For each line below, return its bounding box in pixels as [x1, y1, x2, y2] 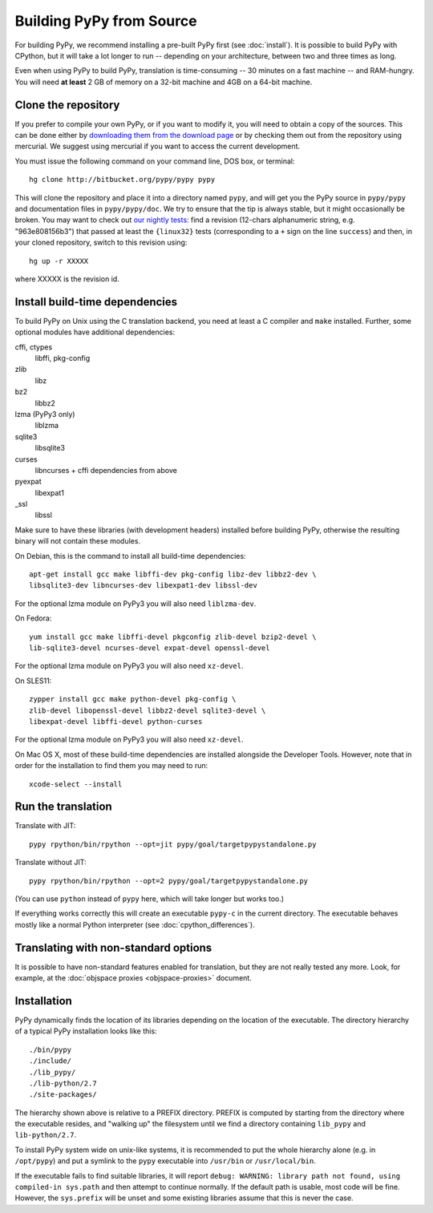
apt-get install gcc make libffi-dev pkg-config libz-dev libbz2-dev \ [29, 570, 317, 579]
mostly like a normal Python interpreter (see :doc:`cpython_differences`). [14, 920, 256, 929]
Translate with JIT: [14, 821, 76, 831]
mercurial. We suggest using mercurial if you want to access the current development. [14, 141, 301, 152]
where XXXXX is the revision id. [14, 273, 119, 284]
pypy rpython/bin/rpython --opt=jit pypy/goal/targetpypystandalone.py [29, 839, 317, 849]
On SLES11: [14, 676, 52, 685]
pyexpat [14, 477, 42, 487]
